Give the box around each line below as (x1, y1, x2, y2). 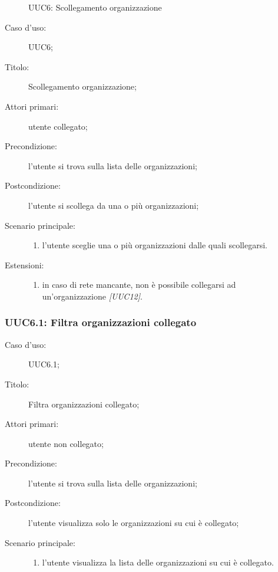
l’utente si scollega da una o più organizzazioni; (28, 199, 199, 211)
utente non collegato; (28, 437, 104, 449)
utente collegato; (28, 120, 88, 132)
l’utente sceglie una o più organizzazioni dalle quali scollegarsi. (42, 239, 267, 251)
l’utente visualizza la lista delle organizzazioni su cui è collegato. (42, 556, 274, 568)
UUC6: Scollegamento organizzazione (28, 1, 162, 13)
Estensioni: (5, 258, 44, 271)
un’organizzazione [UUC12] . (42, 290, 143, 302)
